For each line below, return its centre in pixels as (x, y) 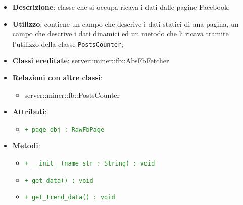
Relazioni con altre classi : (57, 78)
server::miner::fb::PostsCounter (72, 94)
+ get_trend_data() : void (70, 198)
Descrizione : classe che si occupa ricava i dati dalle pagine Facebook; (121, 7)
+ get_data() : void (59, 180)
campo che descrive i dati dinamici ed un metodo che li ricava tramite (120, 34)
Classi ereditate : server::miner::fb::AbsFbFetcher (91, 60)
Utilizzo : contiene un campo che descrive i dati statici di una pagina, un (126, 24)
